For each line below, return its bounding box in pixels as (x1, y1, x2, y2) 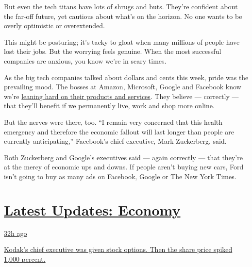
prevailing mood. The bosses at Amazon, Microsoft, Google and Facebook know (4, 82, 241, 92)
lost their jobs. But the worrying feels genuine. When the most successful (4, 46, 221, 56)
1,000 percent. (4, 253, 46, 264)
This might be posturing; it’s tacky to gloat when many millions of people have (4, 36, 240, 47)
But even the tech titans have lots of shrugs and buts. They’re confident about (4, 1, 238, 11)
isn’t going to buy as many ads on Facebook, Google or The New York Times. (4, 171, 236, 181)
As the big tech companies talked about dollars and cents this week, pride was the (4, 72, 249, 82)
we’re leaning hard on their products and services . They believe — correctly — (4, 91, 239, 101)
